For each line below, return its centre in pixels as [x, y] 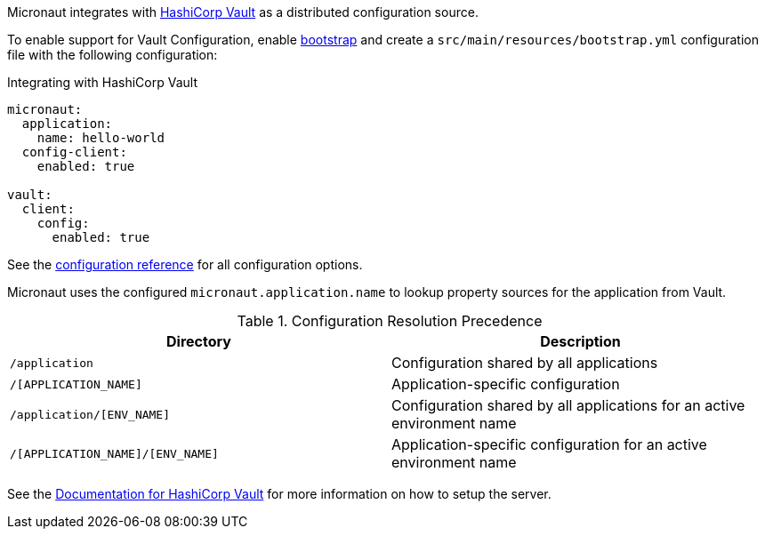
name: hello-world [101, 138]
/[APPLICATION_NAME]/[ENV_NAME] [114, 453]
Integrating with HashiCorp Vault [102, 82]
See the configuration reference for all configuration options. [185, 264]
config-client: [74, 152]
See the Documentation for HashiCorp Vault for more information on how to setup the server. [279, 494]
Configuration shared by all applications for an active [568, 405]
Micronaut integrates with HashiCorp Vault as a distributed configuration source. [243, 12]
